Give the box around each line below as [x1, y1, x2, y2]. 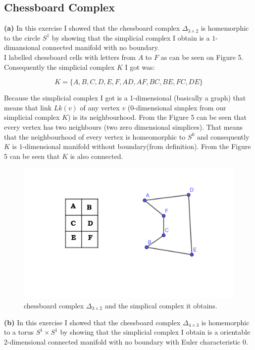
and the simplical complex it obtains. [104, 300, 217, 310]
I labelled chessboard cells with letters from [4, 51, 136, 62]
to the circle [4, 32, 41, 43]
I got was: [125, 61, 155, 72]
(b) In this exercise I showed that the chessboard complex [4, 317, 181, 327]
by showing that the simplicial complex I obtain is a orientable [60, 327, 251, 337]
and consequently [197, 131, 250, 142]
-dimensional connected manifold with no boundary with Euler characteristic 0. [7, 336, 248, 347]
